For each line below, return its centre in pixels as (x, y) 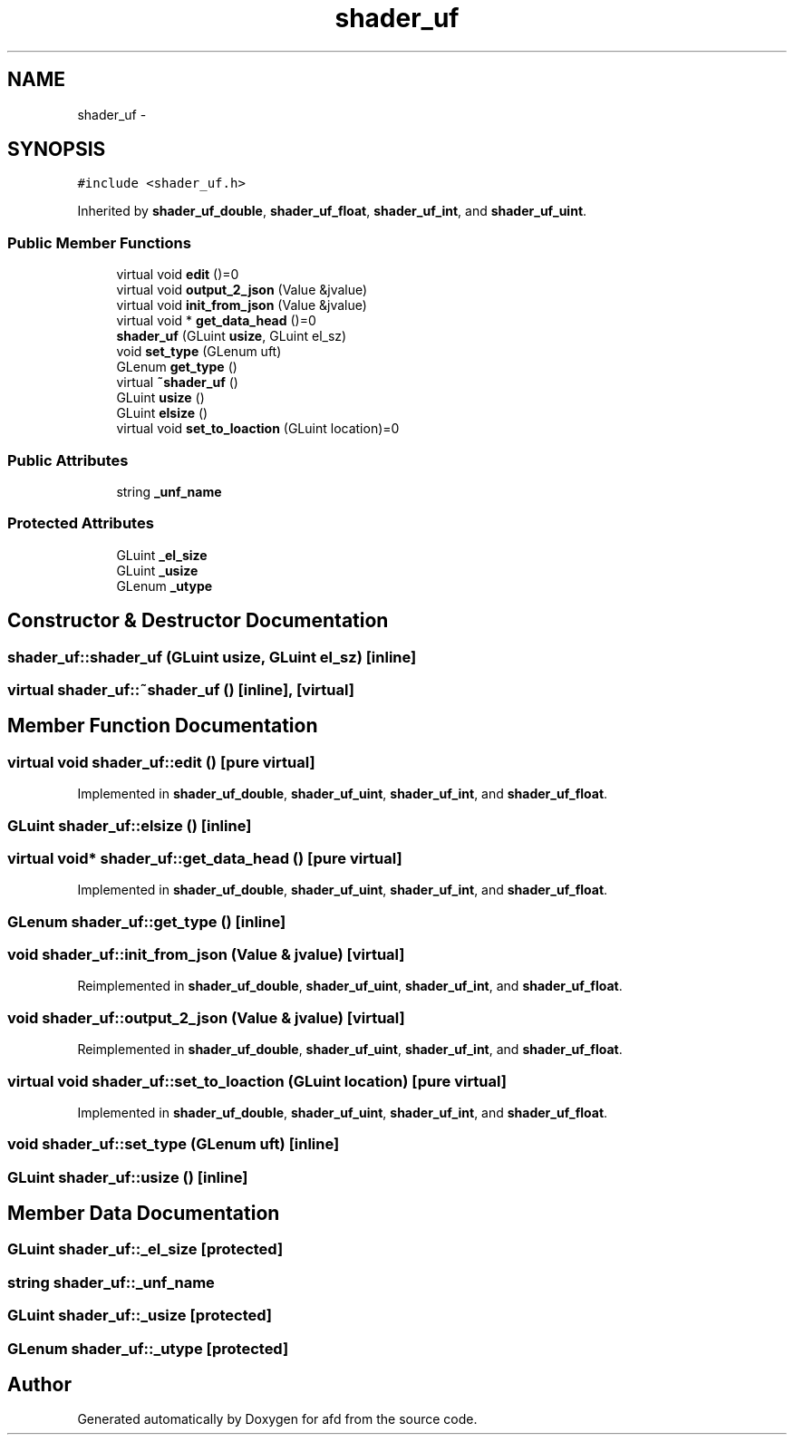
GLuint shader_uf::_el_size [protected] (145, 1249)
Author (39, 1385)
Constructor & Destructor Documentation (198, 621)
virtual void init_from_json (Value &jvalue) (242, 305)
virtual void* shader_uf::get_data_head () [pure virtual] (205, 858)
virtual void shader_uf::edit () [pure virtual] (161, 762)
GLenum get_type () (177, 367)
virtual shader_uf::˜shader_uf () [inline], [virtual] (181, 689)
